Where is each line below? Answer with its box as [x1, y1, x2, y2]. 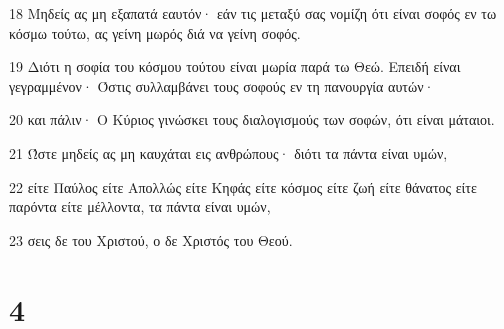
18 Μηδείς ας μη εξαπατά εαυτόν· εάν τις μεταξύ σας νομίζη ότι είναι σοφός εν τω [9, 3, 497, 23]
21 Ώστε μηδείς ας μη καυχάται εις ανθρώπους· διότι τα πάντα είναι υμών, [9, 142, 448, 163]
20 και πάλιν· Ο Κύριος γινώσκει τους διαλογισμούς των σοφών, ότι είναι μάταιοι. [9, 109, 495, 130]
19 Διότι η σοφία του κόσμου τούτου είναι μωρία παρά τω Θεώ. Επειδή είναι [9, 56, 461, 77]
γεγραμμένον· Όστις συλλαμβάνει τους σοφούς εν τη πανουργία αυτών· [9, 75, 435, 96]
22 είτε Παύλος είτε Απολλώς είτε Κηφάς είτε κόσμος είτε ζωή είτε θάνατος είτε [9, 176, 477, 197]
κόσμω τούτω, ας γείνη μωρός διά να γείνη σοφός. [9, 22, 301, 43]
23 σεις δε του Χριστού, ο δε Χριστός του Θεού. [9, 229, 293, 250]
